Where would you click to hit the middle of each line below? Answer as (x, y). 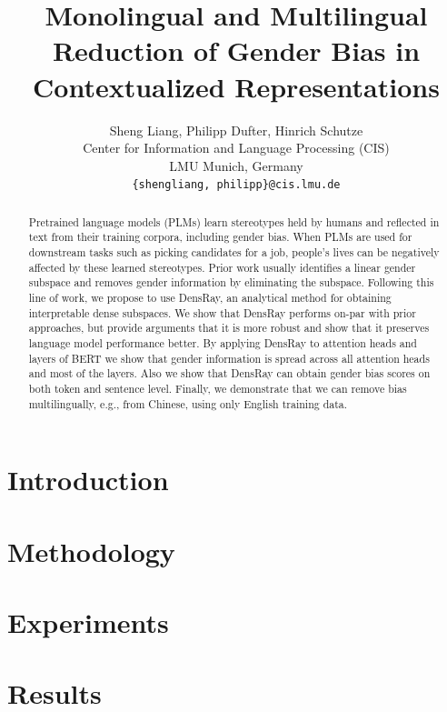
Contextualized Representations (236, 86)
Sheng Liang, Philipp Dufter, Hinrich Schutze (236, 130)
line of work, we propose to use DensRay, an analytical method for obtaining (210, 298)
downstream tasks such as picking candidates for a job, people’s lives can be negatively (234, 252)
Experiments (88, 622)
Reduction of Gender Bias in (236, 50)
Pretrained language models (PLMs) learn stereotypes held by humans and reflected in (234, 221)
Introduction (88, 480)
